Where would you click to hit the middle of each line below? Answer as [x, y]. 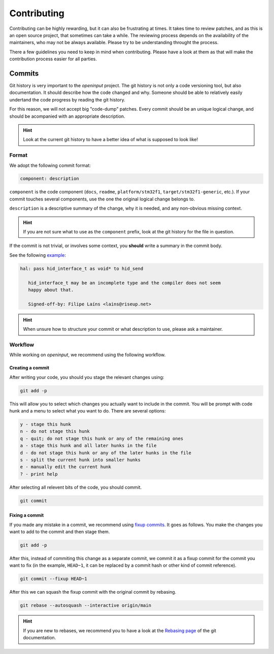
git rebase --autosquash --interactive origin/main [86, 606]
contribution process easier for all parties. [53, 59]
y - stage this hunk [45, 424]
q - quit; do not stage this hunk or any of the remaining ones [102, 438]
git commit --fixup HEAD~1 [54, 579]
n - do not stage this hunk [55, 432]
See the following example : [38, 255]
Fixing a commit [27, 515]
